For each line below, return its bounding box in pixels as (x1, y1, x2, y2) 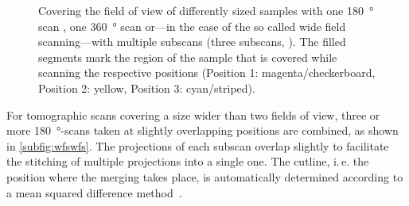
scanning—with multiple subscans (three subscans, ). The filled (38, 33, 346, 50)
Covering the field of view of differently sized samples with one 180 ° (38, 2, 374, 18)
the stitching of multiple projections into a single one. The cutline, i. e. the (6, 153, 369, 170)
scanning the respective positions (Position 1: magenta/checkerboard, (38, 64, 376, 81)
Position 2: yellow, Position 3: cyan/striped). (38, 79, 255, 96)
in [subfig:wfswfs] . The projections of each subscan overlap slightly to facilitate (6, 137, 389, 154)
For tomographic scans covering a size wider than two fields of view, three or (6, 106, 380, 123)
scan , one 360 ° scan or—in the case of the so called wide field (38, 17, 346, 34)
